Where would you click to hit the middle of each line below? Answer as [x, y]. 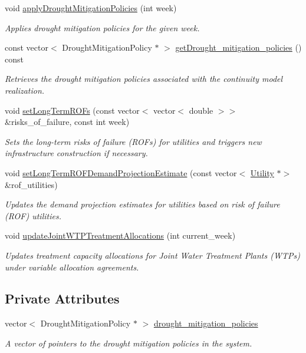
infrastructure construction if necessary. [76, 153]
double [201, 110]
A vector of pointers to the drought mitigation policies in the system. [129, 343]
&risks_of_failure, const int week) [67, 122]
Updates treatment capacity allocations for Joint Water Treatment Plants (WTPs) [152, 255]
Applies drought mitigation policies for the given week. [102, 27]
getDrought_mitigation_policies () [238, 47]
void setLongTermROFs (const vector [72, 110]
